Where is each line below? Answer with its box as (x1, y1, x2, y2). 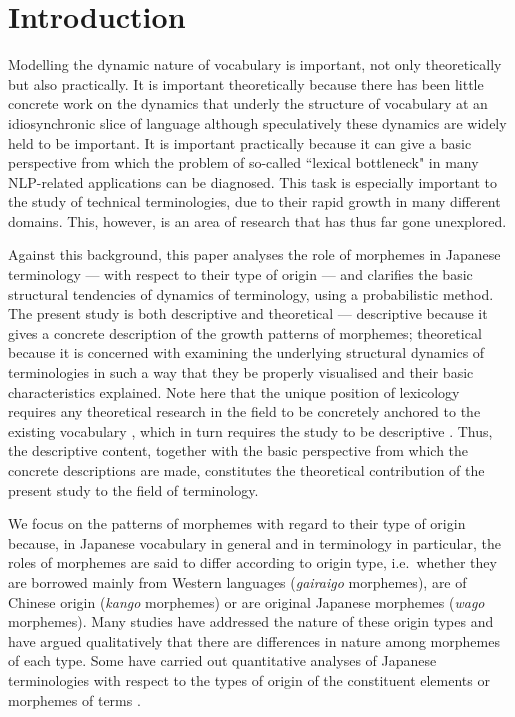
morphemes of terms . (8, 689, 141, 710)
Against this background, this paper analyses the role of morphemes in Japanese (8, 244, 501, 265)
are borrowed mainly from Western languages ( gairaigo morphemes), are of (8, 571, 467, 592)
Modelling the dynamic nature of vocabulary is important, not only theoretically (8, 54, 502, 75)
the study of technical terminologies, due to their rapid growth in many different (8, 191, 501, 212)
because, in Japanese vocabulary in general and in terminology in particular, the (8, 532, 501, 553)
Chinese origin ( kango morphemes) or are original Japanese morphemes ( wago (8, 591, 485, 612)
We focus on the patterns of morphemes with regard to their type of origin (8, 513, 466, 534)
